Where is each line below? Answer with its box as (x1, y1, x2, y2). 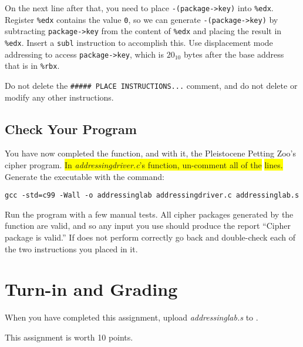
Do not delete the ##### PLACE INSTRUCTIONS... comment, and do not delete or (5, 79, 298, 91)
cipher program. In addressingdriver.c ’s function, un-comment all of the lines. (5, 158, 283, 171)
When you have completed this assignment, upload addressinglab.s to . (5, 311, 258, 323)
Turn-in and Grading (5, 277, 178, 301)
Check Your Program (5, 119, 137, 138)
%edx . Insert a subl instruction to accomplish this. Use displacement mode (5, 36, 273, 48)
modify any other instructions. (5, 91, 114, 103)
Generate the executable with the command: (5, 170, 164, 182)
